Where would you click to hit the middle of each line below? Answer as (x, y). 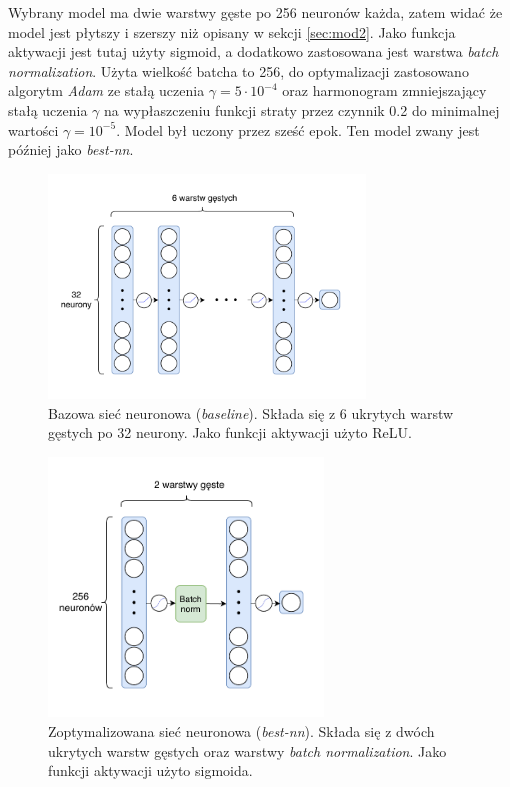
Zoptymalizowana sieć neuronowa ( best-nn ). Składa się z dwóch (241, 731)
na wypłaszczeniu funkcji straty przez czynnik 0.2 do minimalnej (302, 109)
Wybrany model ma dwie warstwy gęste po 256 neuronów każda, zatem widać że (255, 12)
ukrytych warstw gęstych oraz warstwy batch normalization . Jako (247, 750)
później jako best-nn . (71, 149)
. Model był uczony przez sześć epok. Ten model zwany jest (298, 129)
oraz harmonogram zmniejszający (384, 90)
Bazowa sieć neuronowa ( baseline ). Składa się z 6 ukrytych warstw (251, 412)
